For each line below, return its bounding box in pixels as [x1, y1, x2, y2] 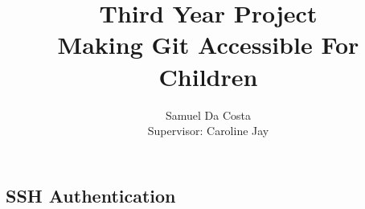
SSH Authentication [6, 182, 176, 207]
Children [158, 59, 258, 92]
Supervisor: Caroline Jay [147, 122, 269, 139]
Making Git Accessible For [57, 28, 359, 61]
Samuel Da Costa [165, 106, 252, 123]
